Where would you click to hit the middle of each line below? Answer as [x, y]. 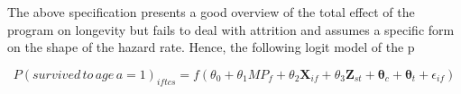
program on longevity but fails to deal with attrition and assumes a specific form [231, 29]
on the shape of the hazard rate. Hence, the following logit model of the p [211, 47]
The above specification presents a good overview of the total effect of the [211, 12]
